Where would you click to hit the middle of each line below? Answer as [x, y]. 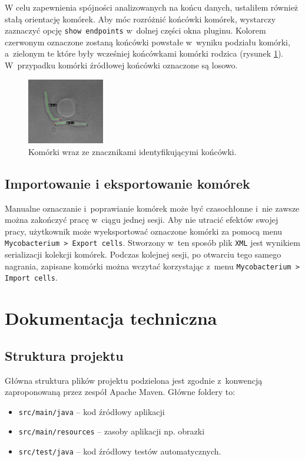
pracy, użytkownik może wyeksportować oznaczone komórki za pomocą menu [144, 231]
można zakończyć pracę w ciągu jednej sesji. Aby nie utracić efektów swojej [142, 220]
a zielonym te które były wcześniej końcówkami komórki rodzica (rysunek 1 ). [144, 53]
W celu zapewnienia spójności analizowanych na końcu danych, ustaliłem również [152, 7]
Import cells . [31, 277]
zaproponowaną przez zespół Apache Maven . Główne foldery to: [120, 392]
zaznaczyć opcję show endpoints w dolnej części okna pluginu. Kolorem [135, 30]
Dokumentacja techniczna [111, 318]
